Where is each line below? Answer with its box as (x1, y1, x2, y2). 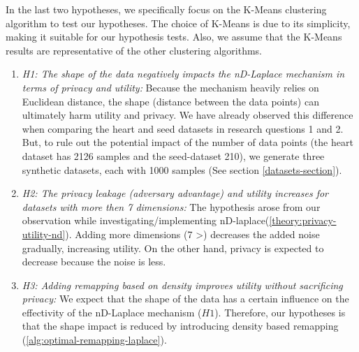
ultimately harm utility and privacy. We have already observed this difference (22, 108, 353, 122)
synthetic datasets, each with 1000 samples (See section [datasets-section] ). (22, 162, 342, 177)
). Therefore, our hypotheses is (214, 305, 346, 319)
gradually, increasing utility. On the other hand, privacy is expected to (22, 240, 324, 255)
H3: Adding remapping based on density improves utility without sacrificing (22, 277, 343, 292)
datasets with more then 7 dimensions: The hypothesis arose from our (22, 199, 321, 214)
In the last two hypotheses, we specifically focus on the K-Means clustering (6, 2, 327, 16)
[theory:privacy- (269, 213, 337, 228)
